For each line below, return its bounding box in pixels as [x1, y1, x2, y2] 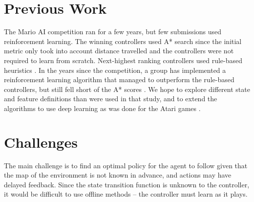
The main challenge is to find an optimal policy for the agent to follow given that [4, 160, 248, 170]
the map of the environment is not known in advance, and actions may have [4, 170, 232, 180]
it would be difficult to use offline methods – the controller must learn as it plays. [4, 189, 248, 199]
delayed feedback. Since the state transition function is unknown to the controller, [4, 179, 250, 189]
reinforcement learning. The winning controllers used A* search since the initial [4, 36, 242, 46]
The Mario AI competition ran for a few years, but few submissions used [4, 26, 222, 37]
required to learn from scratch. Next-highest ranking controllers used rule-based [4, 55, 243, 65]
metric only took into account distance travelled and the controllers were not [4, 45, 234, 56]
